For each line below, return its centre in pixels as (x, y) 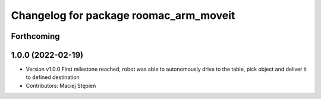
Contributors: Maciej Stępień (61, 85)
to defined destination (53, 77)
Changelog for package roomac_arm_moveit (123, 15)
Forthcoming (35, 36)
